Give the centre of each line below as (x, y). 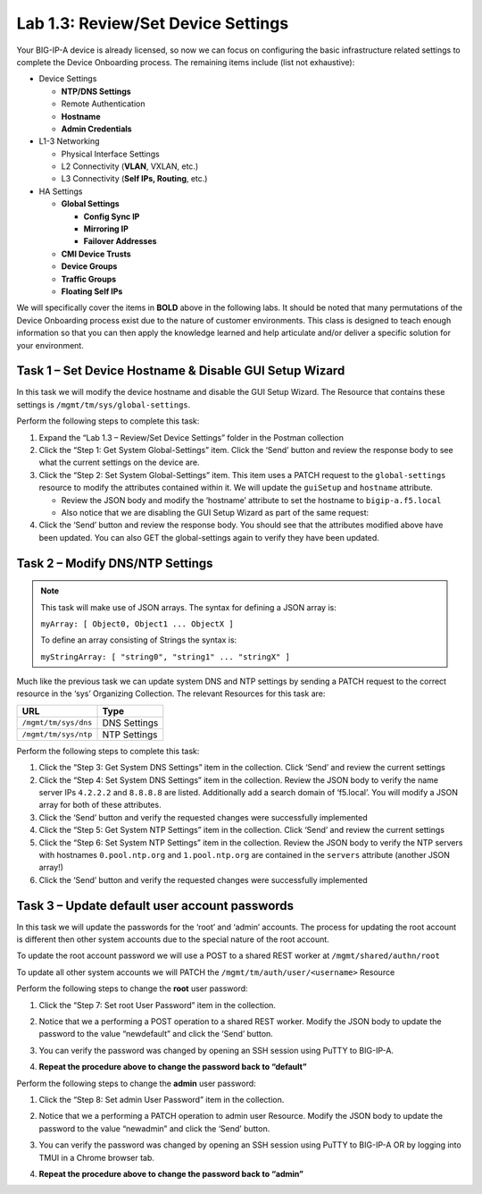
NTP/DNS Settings (96, 91)
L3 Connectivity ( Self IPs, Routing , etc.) (134, 179)
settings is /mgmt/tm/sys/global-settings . (104, 404)
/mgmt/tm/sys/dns (57, 723)
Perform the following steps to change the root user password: (133, 988)
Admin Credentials (97, 129)
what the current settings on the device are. (119, 462)
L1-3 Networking (69, 141)
